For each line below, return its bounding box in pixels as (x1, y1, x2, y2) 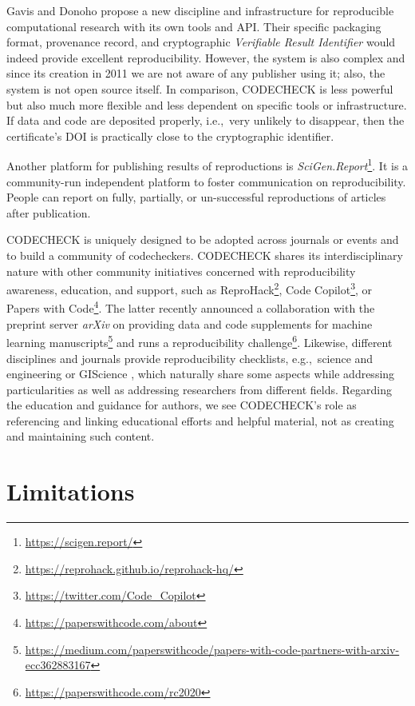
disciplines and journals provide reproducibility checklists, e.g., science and (6, 349, 373, 366)
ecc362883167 (25, 656, 91, 673)
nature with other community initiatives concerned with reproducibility (6, 262, 356, 279)
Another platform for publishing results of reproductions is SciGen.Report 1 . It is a (6, 155, 409, 174)
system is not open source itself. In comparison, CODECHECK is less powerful (6, 80, 393, 97)
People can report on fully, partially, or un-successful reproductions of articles (6, 189, 386, 205)
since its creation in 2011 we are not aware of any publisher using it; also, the (6, 65, 385, 82)
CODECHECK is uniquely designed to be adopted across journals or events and (6, 231, 399, 248)
